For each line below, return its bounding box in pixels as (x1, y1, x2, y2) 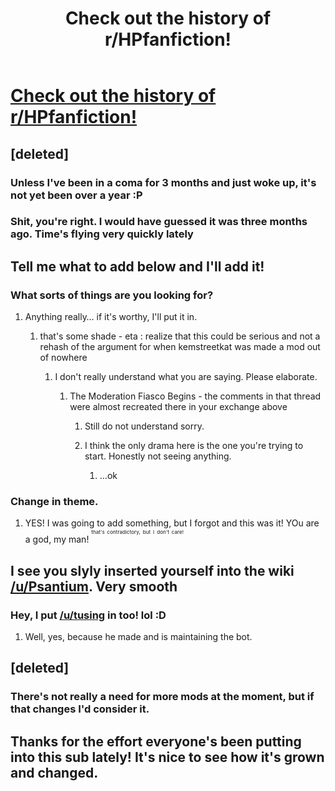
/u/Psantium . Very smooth (10, 578, 178, 595)
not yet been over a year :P (10, 188, 143, 202)
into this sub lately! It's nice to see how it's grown (10, 748, 325, 766)
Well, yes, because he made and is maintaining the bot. (24, 630, 253, 642)
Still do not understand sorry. (84, 420, 205, 432)
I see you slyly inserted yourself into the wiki (10, 562, 295, 579)
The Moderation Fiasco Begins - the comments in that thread (69, 390, 322, 402)
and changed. (10, 764, 99, 781)
